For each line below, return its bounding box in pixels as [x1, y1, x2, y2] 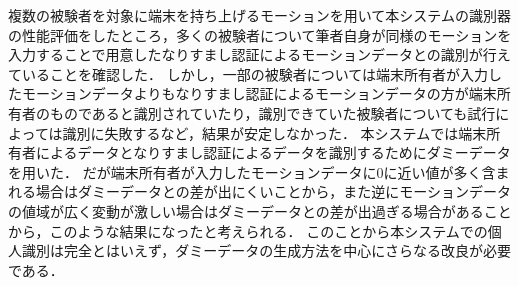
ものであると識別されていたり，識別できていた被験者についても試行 [49, 102, 496, 123]
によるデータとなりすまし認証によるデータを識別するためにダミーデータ [35, 142, 511, 163]
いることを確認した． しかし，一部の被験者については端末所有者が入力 [21, 63, 488, 84]
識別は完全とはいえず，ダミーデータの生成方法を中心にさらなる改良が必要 [21, 240, 512, 261]
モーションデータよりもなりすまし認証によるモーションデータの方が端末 [21, 83, 497, 104]
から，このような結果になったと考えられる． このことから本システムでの [8, 220, 488, 241]
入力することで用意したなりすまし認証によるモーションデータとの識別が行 [8, 44, 497, 65]
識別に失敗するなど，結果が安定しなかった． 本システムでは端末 [62, 122, 487, 143]
